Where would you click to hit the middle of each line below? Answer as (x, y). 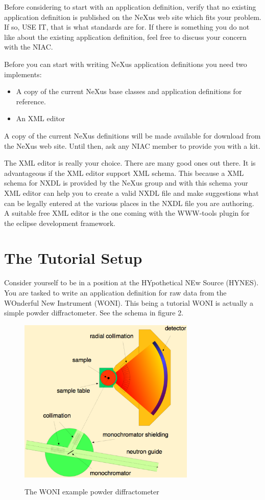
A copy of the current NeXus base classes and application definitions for (129, 91)
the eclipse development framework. (60, 223)
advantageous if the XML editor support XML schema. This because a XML (124, 173)
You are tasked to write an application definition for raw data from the (115, 292)
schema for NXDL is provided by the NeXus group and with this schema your (126, 183)
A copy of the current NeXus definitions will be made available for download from (132, 135)
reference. (31, 101)
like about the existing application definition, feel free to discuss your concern (125, 37)
